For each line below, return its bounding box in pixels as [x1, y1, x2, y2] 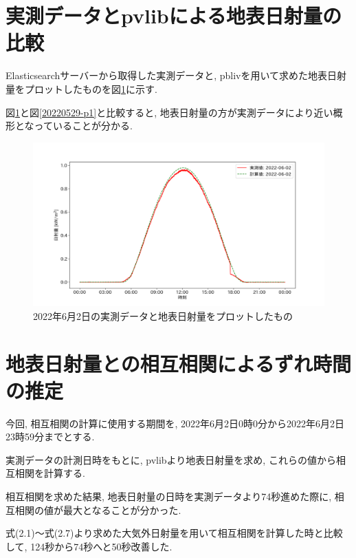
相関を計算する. [14, 466, 85, 480]
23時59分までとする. [5, 429, 95, 444]
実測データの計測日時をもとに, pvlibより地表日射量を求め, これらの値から [5, 452, 336, 466]
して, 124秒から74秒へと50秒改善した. [5, 539, 173, 553]
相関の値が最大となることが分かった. [14, 502, 181, 517]
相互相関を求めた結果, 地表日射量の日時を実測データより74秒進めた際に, [5, 489, 332, 504]
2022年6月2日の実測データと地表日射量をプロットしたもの [33, 308, 293, 323]
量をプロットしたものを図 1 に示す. [5, 81, 157, 96]
